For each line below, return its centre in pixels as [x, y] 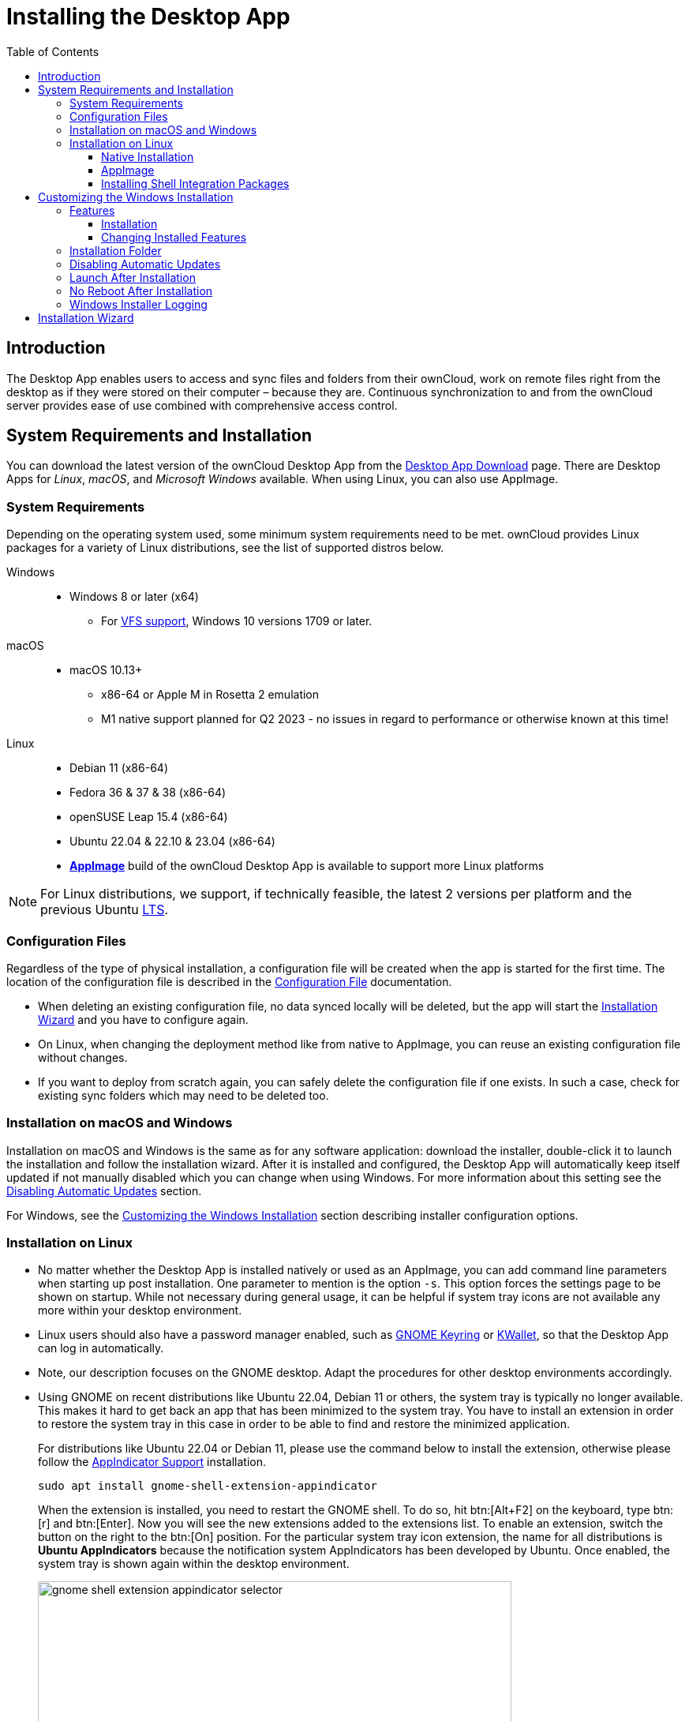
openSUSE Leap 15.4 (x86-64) [149, 817]
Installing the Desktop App [148, 17]
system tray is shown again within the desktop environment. [194, 1564]
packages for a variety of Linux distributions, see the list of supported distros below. [225, 548]
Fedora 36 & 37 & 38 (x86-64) [148, 793]
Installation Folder [116, 250]
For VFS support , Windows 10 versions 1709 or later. [237, 621]
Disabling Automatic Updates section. [104, 1190]
